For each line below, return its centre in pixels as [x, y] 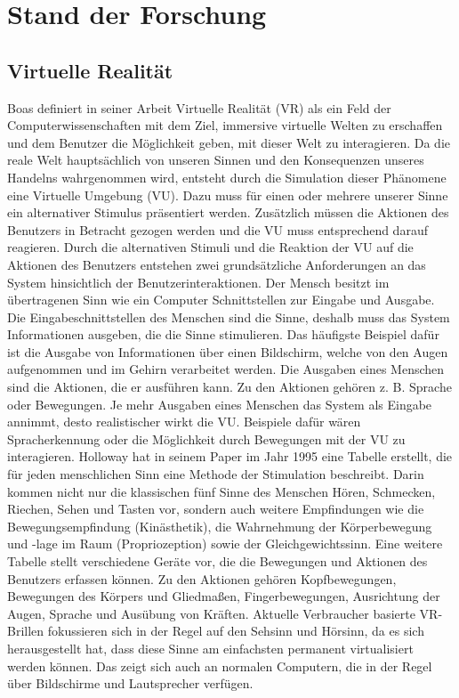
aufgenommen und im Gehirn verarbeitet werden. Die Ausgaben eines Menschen [226, 369]
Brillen [26, 631]
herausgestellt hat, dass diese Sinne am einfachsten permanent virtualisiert [210, 648]
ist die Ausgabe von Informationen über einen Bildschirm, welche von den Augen [228, 351]
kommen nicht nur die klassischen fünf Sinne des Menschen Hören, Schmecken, [221, 491]
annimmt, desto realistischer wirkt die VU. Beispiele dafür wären [184, 422]
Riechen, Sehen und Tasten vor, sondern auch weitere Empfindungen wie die [216, 509]
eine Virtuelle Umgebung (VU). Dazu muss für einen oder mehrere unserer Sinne [228, 195]
